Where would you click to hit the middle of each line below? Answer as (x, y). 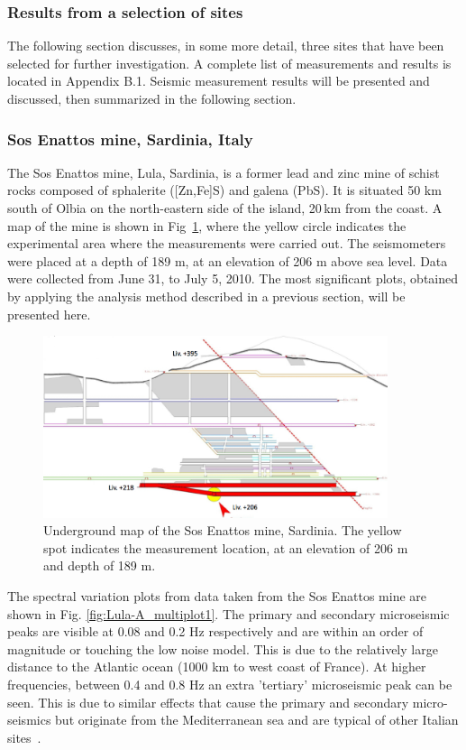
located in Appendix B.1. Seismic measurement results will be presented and (219, 81)
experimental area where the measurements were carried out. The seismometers (227, 243)
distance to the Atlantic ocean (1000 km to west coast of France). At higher (217, 667)
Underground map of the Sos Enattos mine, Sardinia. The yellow (223, 530)
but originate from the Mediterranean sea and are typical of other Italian (257, 720)
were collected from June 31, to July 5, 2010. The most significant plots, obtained (233, 278)
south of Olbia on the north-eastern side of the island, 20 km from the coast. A (225, 208)
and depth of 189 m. (100, 565)
